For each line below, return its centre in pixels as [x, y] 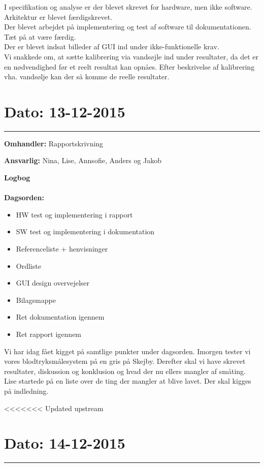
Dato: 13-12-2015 [65, 111]
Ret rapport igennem [49, 334]
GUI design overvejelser [53, 283]
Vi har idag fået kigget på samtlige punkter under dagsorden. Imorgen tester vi [127, 351]
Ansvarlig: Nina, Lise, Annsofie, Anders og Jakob [83, 160]
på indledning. [26, 391]
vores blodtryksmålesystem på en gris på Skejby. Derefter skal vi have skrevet [125, 361]
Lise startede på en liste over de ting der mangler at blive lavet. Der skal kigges [128, 381]
